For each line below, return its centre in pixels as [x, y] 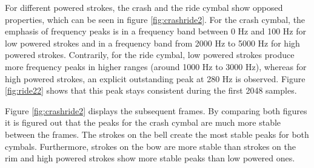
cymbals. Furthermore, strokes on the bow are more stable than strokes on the [151, 146]
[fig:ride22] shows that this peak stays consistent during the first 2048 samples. [151, 90]
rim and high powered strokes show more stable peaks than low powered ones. [150, 158]
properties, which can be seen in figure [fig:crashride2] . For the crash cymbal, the [155, 19]
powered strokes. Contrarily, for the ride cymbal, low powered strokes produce [150, 55]
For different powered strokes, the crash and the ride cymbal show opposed [144, 7]
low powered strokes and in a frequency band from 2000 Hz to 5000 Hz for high [152, 43]
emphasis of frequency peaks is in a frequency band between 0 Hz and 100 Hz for [156, 31]
